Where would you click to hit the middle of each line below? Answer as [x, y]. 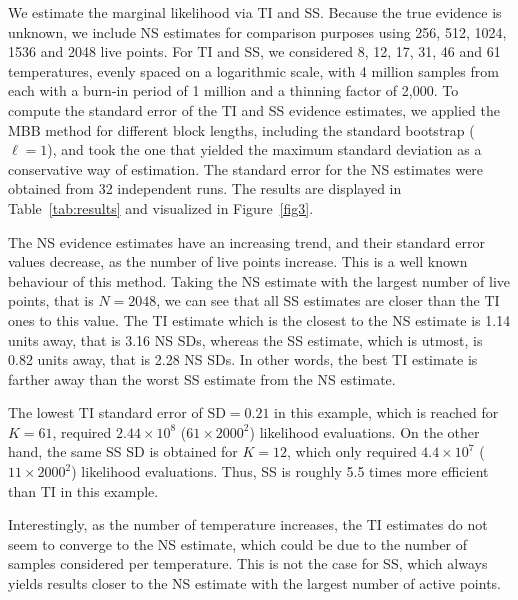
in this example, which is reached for [386, 412]
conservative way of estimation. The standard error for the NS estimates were [246, 168]
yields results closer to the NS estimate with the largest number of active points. [254, 583]
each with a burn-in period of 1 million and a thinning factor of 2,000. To [233, 90]
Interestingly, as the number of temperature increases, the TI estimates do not [248, 524]
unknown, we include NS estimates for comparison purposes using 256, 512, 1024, [257, 31]
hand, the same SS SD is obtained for [123, 451]
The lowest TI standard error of [105, 412]
